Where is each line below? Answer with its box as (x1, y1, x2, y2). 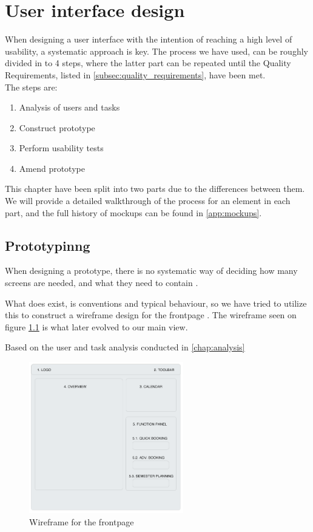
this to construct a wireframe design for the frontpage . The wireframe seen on (5, 309, 297, 321)
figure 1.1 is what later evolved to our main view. (5, 320, 188, 333)
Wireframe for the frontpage (29, 515, 134, 528)
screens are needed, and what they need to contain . (5, 276, 198, 289)
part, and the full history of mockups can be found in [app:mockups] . (5, 206, 262, 219)
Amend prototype (19, 162, 85, 174)
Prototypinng (5, 236, 90, 254)
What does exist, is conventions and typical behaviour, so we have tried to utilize (5, 296, 307, 309)
